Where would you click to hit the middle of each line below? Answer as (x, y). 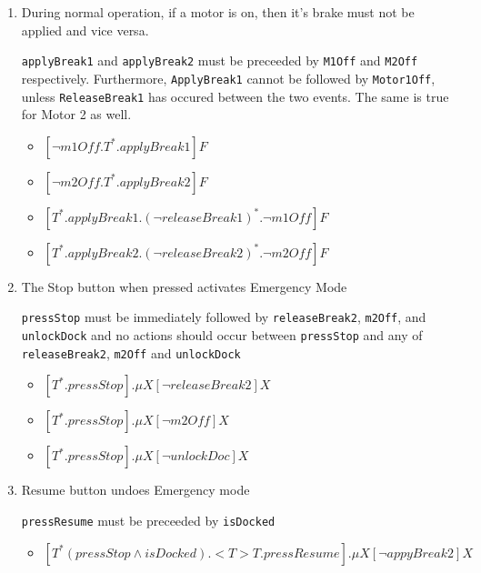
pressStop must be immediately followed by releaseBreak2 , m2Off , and (224, 317)
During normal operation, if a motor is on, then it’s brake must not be (218, 12)
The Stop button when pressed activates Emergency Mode (184, 286)
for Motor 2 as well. (76, 114)
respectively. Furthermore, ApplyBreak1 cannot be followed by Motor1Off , (228, 78)
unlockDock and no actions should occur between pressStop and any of (222, 335)
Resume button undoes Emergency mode (135, 490)
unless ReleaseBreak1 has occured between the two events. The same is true (235, 96)
